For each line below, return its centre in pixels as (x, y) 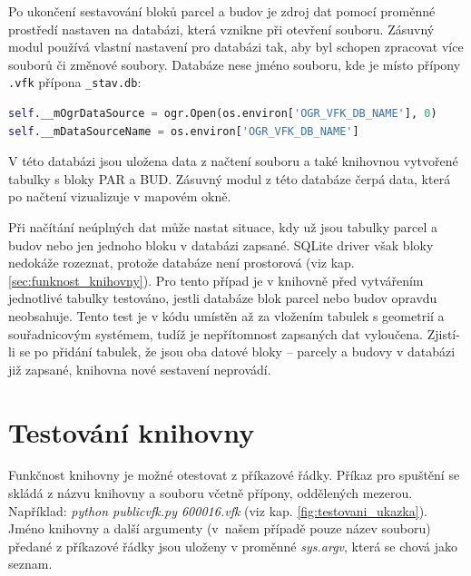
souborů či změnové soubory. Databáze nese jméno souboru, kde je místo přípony (235, 64)
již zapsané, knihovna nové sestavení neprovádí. (140, 369)
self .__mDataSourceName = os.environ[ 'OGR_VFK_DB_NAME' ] (184, 131)
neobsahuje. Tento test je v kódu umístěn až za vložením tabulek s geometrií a (226, 315)
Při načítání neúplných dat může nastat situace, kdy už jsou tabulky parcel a (223, 227)
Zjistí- (443, 333)
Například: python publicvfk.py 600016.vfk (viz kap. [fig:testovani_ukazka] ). (218, 510)
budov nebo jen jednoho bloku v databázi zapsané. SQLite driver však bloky (221, 244)
